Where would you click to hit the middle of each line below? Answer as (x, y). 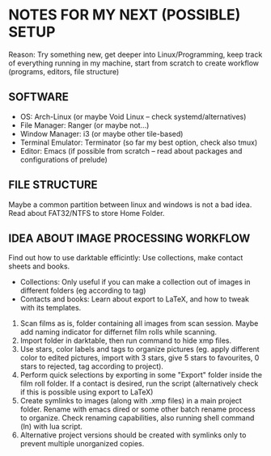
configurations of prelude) (64, 159)
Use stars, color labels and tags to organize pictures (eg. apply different (140, 349)
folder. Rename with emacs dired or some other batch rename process (138, 409)
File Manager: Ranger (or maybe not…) (85, 125)
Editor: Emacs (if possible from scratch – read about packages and (131, 150)
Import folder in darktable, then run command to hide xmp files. (126, 340)
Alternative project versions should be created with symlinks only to (133, 435)
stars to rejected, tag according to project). (92, 366)
